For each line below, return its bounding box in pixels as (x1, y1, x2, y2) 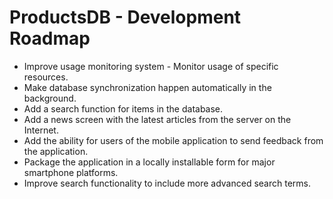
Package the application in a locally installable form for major (23, 156, 276, 168)
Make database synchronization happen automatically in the (23, 81, 272, 93)
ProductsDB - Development (9, 6, 242, 29)
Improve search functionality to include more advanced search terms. (23, 177, 311, 189)
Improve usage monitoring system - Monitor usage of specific (23, 60, 279, 72)
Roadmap (9, 27, 91, 50)
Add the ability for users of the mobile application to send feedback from (23, 134, 324, 146)
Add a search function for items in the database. (23, 102, 224, 115)
